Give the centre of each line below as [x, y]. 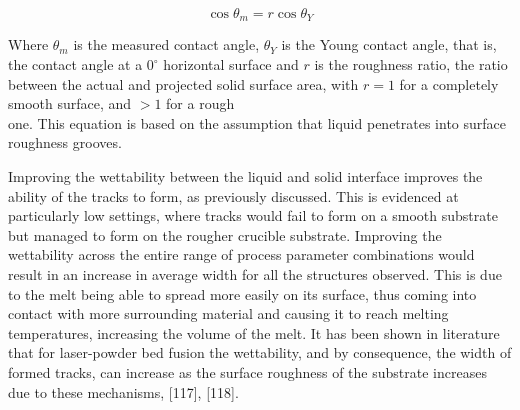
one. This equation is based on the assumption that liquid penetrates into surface [257, 122]
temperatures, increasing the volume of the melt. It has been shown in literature [254, 332]
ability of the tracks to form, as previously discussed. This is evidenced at [233, 195]
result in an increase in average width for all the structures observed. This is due [255, 273]
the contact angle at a [75, 64]
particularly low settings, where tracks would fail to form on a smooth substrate [253, 215]
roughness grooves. [65, 142]
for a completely [449, 83]
